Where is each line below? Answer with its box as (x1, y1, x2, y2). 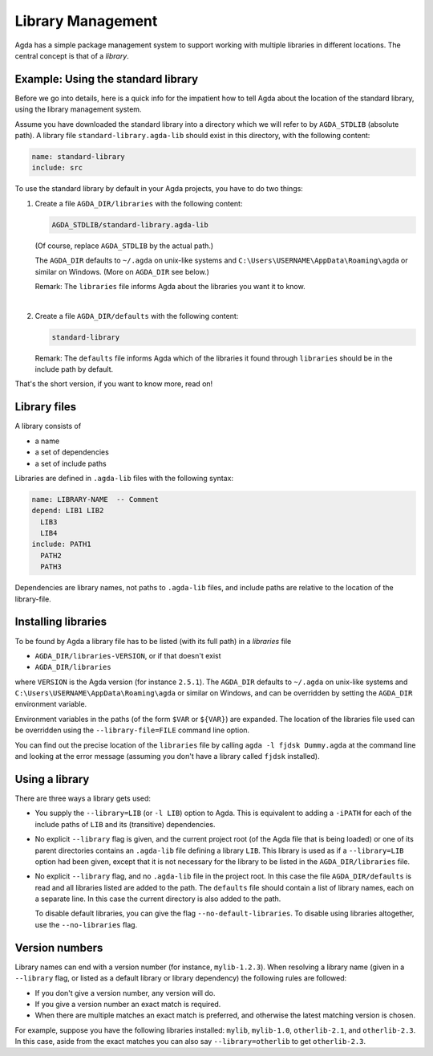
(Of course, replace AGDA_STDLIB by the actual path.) (34, 241, 214, 251)
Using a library (14, 772, 90, 786)
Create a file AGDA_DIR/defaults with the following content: (34, 311, 239, 320)
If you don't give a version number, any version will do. (34, 988, 216, 997)
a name (34, 436, 60, 446)
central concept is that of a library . (14, 51, 130, 60)
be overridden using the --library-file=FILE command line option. (14, 725, 250, 735)
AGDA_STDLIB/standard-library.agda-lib (51, 220, 208, 229)
